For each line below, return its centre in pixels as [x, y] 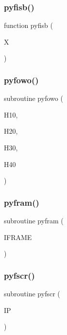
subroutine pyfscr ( [32, 293]
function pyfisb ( [28, 25]
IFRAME [18, 237]
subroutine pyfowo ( [33, 98]
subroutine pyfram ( [34, 220]
